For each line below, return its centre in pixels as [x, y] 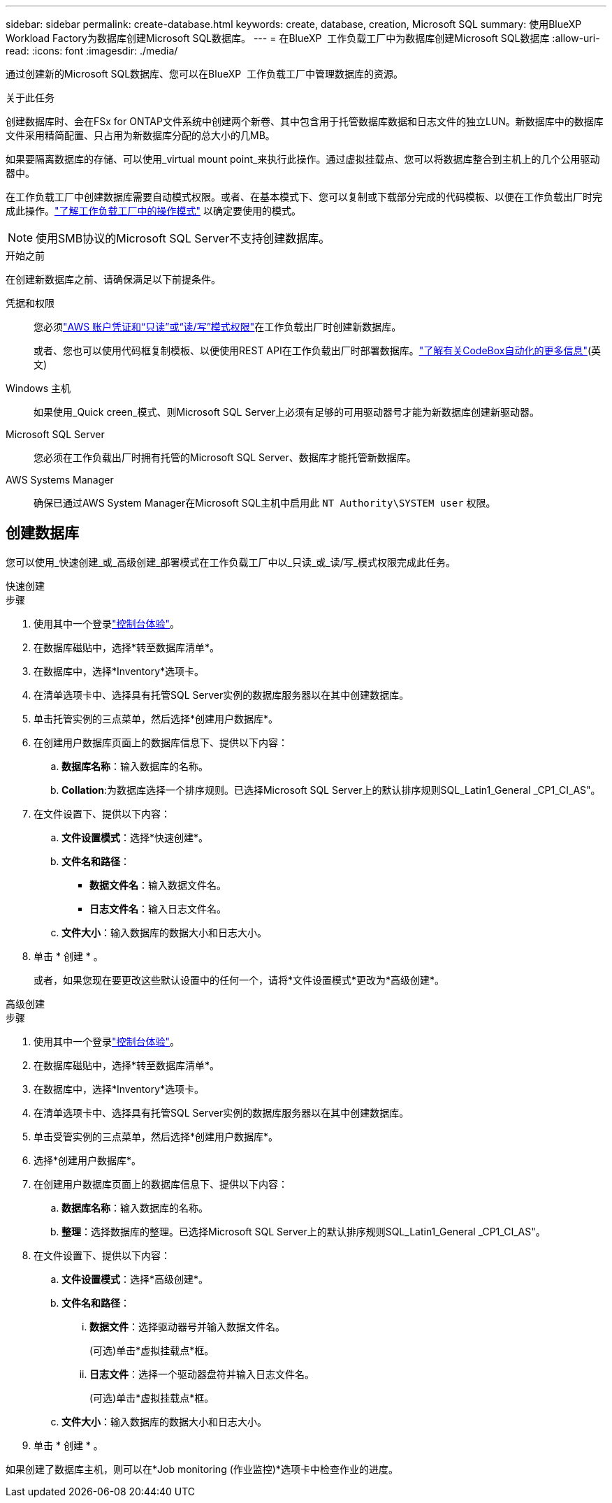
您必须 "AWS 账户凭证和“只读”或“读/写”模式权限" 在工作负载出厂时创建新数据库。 [218, 327]
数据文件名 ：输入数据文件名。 [158, 885]
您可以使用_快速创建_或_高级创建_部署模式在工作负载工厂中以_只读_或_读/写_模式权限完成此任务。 [231, 562]
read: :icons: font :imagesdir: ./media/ [92, 51]
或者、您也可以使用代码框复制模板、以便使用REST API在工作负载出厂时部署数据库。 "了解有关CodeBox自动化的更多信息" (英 [318, 350]
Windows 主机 [38, 388]
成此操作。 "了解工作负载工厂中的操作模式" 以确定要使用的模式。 [153, 211]
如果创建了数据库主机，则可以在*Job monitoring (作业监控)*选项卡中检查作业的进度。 [202, 1469]
